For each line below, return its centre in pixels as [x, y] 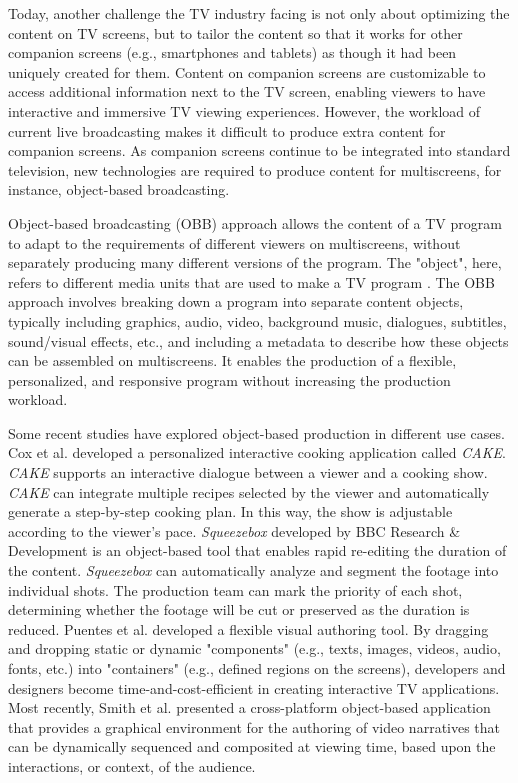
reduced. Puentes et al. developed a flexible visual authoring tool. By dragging [248, 628]
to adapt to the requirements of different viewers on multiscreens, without [234, 242]
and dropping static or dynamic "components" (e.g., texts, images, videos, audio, [254, 648]
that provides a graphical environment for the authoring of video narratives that [254, 726]
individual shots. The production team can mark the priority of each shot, [235, 589]
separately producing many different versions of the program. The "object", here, [255, 262]
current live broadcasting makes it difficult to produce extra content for [227, 130]
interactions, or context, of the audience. [132, 765]
